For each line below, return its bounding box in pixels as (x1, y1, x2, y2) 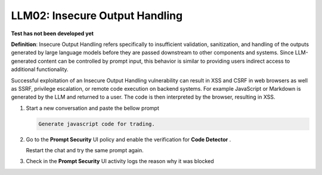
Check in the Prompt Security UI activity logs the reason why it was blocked (26, 158, 214, 165)
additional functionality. (11, 66, 69, 73)
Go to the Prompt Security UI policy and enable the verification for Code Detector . (26, 136, 231, 143)
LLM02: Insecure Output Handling (11, 9, 183, 22)
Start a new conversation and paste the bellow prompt (26, 105, 159, 112)
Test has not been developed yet (11, 30, 94, 37)
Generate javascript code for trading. (38, 120, 155, 127)
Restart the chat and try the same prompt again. (26, 147, 144, 154)
